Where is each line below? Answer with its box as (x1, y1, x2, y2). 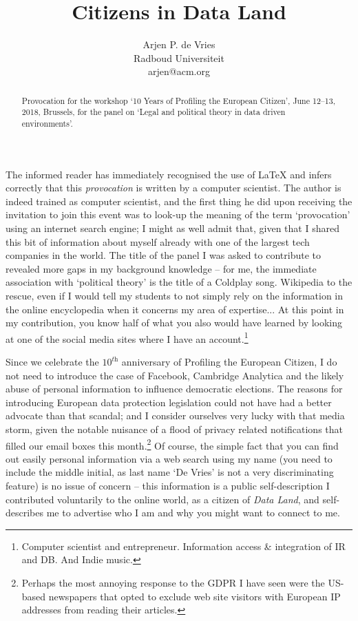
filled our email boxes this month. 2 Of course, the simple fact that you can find (6, 436, 339, 452)
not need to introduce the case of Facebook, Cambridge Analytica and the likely (6, 368, 344, 382)
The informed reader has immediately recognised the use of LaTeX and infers (6, 167, 332, 181)
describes (6, 505, 44, 520)
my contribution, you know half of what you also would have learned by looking (6, 315, 343, 330)
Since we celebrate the (6, 355, 99, 369)
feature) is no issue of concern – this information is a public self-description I (6, 478, 330, 493)
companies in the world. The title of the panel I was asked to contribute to (6, 248, 321, 262)
